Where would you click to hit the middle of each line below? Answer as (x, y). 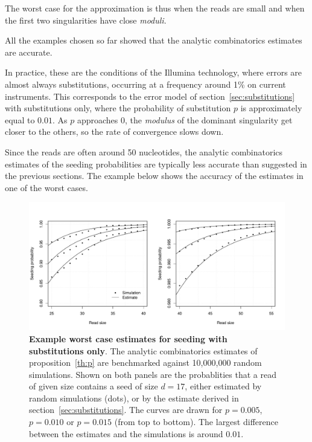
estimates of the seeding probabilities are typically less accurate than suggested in (156, 164)
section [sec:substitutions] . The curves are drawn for (126, 410)
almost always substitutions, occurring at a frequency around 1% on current (145, 84)
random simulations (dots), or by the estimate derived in (134, 398)
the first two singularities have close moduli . (86, 20)
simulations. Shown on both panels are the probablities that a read (153, 374)
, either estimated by (223, 386)
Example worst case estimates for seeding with (128, 338)
